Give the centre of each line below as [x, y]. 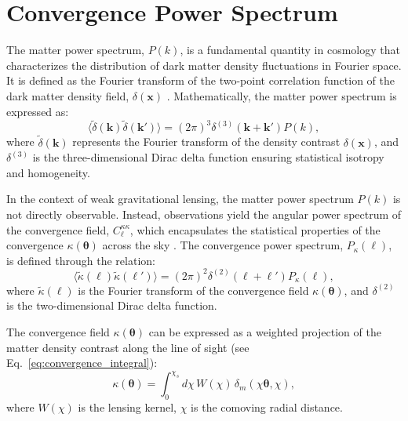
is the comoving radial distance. [267, 407]
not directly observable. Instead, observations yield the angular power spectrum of [204, 214]
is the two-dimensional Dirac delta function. [112, 305]
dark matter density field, [68, 95]
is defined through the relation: [81, 260]
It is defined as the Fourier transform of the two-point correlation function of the [200, 80]
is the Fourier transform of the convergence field [193, 290]
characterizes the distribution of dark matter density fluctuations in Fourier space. [204, 65]
